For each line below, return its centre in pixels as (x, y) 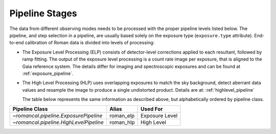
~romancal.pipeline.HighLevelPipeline (58, 122)
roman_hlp (122, 122)
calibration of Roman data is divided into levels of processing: (90, 43)
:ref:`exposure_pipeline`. (48, 73)
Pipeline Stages (43, 13)
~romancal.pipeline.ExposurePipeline (57, 116)
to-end (17, 43)
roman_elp (122, 116)
